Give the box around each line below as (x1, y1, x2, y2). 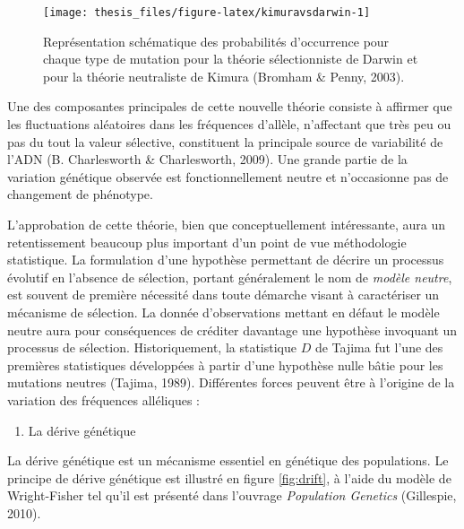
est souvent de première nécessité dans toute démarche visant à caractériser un (7, 285, 440, 304)
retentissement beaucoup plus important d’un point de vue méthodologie (7, 232, 407, 251)
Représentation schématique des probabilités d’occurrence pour (43, 31, 390, 50)
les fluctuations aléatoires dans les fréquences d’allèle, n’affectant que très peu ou (7, 115, 451, 134)
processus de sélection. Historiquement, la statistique (7, 338, 296, 357)
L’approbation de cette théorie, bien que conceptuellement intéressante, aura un (7, 215, 445, 233)
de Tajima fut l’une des (314, 338, 443, 357)
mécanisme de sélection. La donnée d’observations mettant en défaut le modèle (7, 302, 440, 321)
